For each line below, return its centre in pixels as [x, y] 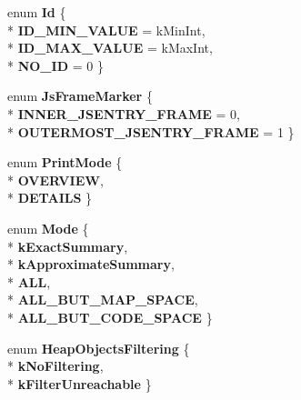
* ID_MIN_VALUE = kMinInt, [106, 30]
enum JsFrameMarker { [80, 96]
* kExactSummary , [68, 246]
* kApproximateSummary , [91, 264]
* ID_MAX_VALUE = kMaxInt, [110, 48]
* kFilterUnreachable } [80, 383]
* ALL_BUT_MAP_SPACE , [103, 300]
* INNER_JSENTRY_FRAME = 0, [124, 113]
